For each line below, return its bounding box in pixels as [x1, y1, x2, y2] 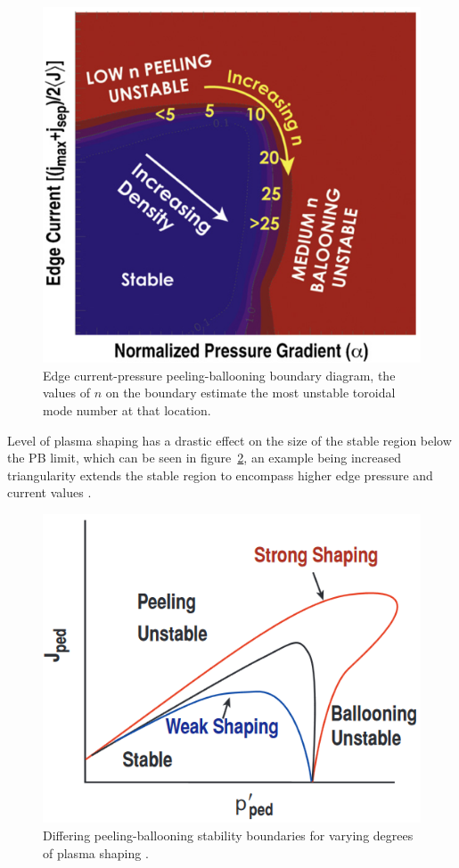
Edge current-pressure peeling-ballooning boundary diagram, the [43, 365, 396, 384]
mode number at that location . [43, 401, 211, 420]
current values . [7, 483, 92, 502]
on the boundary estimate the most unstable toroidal [105, 383, 396, 402]
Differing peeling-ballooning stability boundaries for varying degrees [43, 826, 414, 845]
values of [43, 383, 90, 402]
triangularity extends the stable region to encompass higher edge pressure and [7, 465, 433, 484]
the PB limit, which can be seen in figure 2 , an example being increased [7, 448, 401, 467]
